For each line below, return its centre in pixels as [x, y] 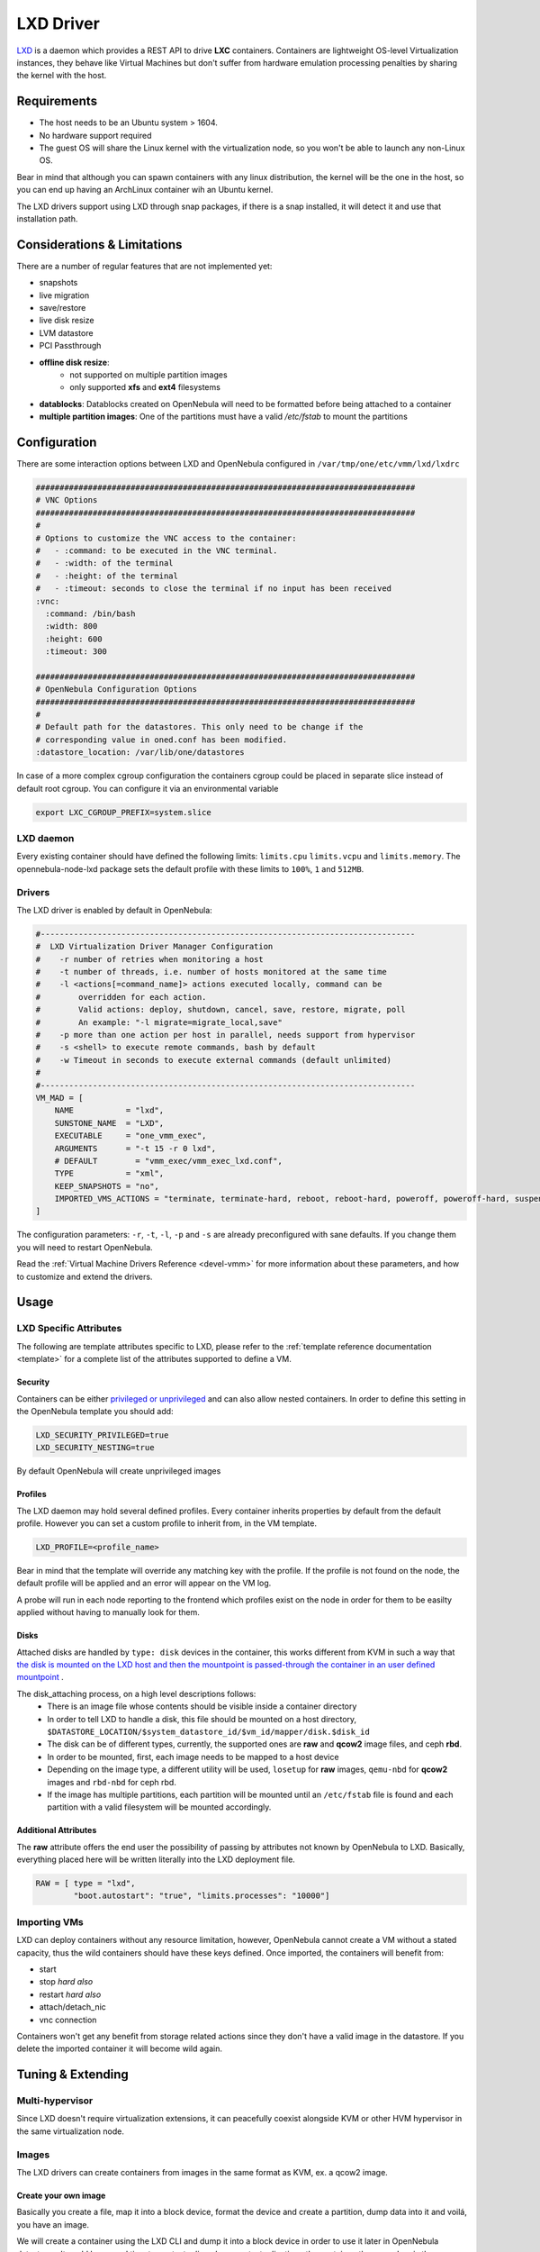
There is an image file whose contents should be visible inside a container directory [202, 1706]
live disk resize [67, 321]
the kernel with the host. [62, 76]
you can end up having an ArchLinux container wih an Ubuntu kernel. [145, 190]
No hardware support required [95, 135]
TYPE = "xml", [109, 1174]
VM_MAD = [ [59, 1098]
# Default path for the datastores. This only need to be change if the [199, 727]
